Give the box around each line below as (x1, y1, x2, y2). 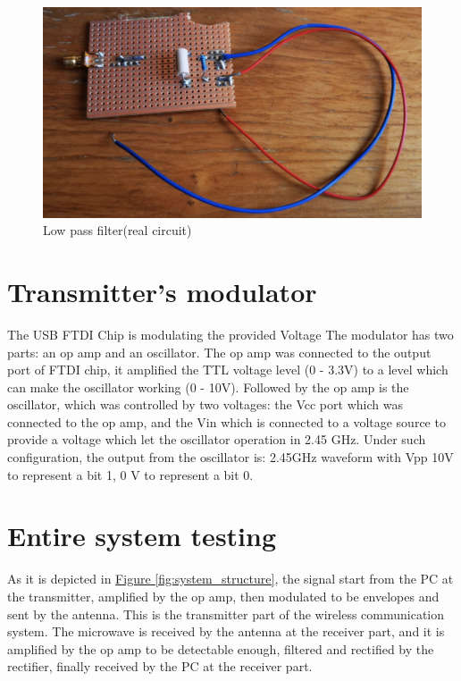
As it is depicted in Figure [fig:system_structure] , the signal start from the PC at (7, 569, 454, 588)
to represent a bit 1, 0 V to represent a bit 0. (7, 465, 254, 483)
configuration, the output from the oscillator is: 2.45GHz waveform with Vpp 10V (7, 448, 454, 467)
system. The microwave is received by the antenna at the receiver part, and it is (7, 622, 445, 641)
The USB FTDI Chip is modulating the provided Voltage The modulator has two (7, 324, 454, 343)
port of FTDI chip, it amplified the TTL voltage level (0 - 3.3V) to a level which (7, 360, 448, 379)
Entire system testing (7, 517, 277, 554)
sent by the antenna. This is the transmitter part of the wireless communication (7, 604, 445, 623)
